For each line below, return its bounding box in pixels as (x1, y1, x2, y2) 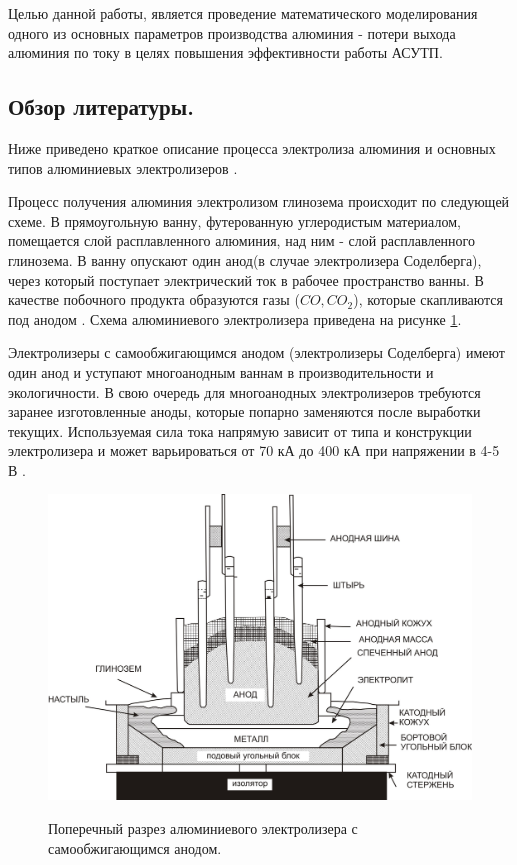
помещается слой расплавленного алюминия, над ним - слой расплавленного (8, 230, 475, 251)
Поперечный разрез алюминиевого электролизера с (48, 818, 358, 839)
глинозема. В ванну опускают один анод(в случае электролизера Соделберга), (8, 249, 482, 270)
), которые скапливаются (353, 289, 503, 310)
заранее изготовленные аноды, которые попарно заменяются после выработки (8, 401, 481, 422)
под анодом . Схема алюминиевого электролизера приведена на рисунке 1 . (8, 308, 462, 329)
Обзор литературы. (8, 91, 194, 122)
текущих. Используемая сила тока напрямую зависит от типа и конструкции (8, 420, 472, 441)
